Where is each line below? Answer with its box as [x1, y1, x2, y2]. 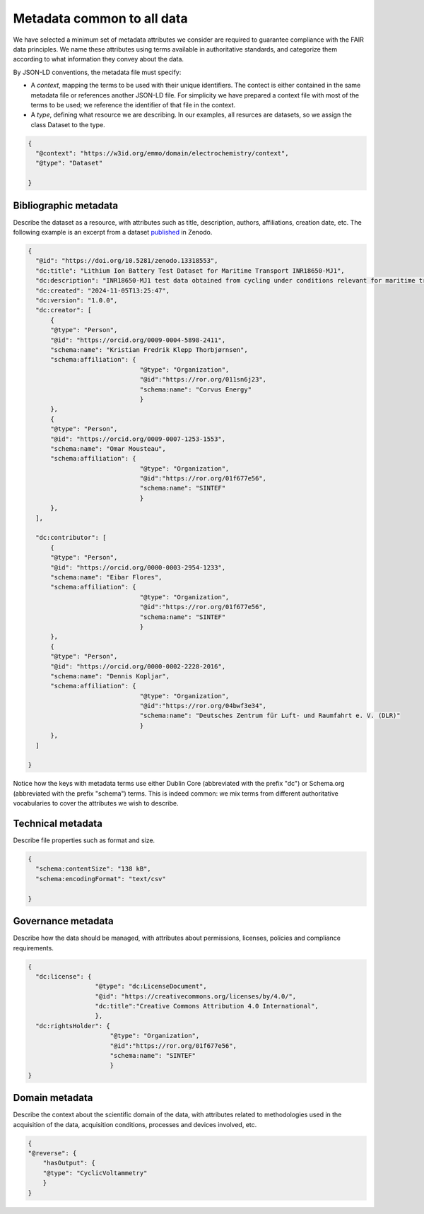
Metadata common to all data [13, 11, 188, 26]
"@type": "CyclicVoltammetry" [42, 1169, 148, 1177]
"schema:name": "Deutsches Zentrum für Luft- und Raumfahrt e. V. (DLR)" [139, 712, 401, 720]
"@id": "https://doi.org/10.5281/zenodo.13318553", [35, 257, 218, 265]
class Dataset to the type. [30, 120, 105, 129]
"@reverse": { [28, 1149, 77, 1157]
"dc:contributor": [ [35, 534, 107, 542]
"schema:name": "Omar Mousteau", [50, 444, 166, 452]
